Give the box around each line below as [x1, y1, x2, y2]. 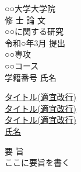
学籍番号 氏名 [5, 71, 57, 83]
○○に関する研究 [5, 25, 64, 37]
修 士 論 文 [5, 13, 45, 26]
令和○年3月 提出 [5, 36, 66, 49]
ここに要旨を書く [5, 156, 70, 168]
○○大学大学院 [5, 2, 55, 14]
